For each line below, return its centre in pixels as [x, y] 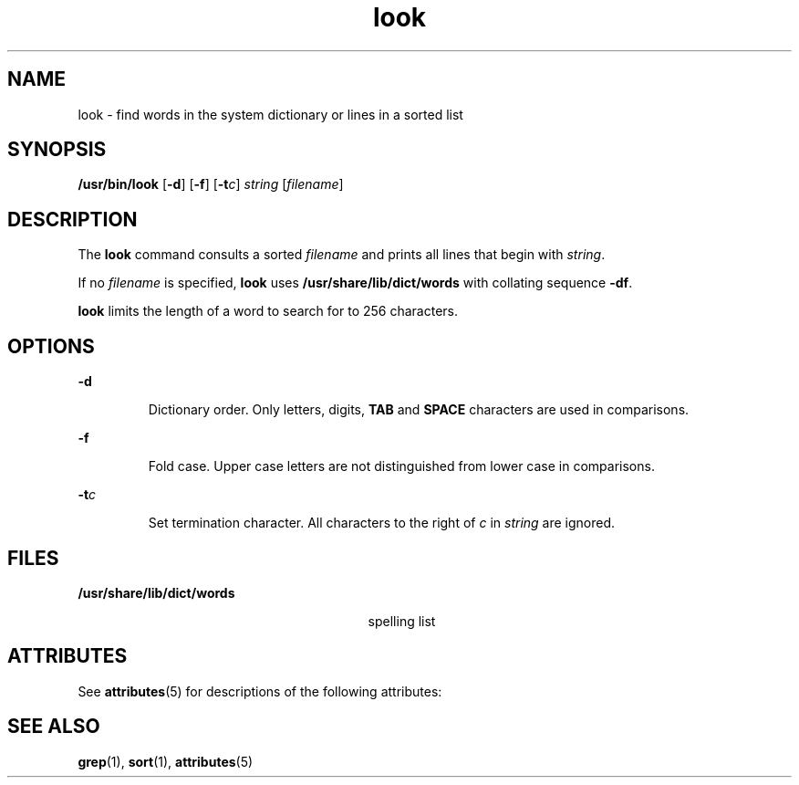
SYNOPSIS [57, 150]
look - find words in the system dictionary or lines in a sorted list [270, 114]
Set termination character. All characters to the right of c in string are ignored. [382, 523]
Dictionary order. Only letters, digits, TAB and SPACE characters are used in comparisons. [419, 410]
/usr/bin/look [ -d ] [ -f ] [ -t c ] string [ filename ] [211, 184]
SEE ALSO [54, 727]
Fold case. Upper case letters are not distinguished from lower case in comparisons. [401, 466]
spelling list [402, 621]
